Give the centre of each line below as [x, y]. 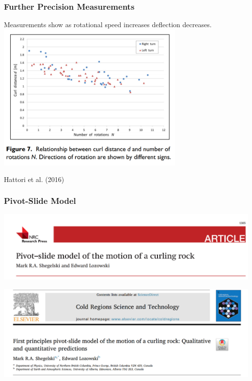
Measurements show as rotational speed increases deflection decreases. [108, 25]
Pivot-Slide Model [40, 201]
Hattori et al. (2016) [34, 179]
